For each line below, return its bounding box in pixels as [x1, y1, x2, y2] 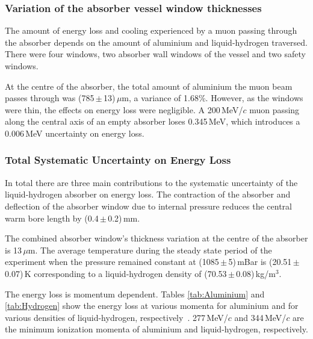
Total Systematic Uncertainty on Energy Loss [5, 152, 231, 167]
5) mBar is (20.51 [228, 255, 292, 268]
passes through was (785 [5, 92, 95, 104]
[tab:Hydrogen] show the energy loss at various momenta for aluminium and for [5, 299, 299, 312]
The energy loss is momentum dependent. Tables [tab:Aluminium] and [5, 287, 265, 300]
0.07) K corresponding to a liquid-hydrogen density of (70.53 [5, 267, 227, 279]
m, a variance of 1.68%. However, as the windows [122, 92, 303, 104]
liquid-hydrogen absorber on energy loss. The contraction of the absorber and [5, 188, 291, 201]
